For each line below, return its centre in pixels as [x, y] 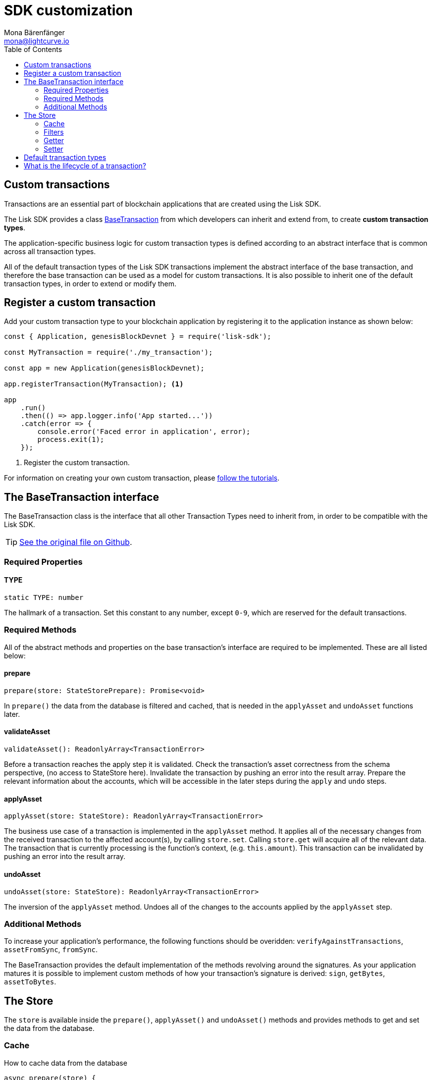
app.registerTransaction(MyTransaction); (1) [94, 384]
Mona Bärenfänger [34, 32]
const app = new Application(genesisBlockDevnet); [104, 368]
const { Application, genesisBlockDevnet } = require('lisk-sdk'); [138, 337]
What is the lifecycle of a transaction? [85, 165]
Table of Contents [33, 49]
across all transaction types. [50, 251]
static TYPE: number [44, 597]
